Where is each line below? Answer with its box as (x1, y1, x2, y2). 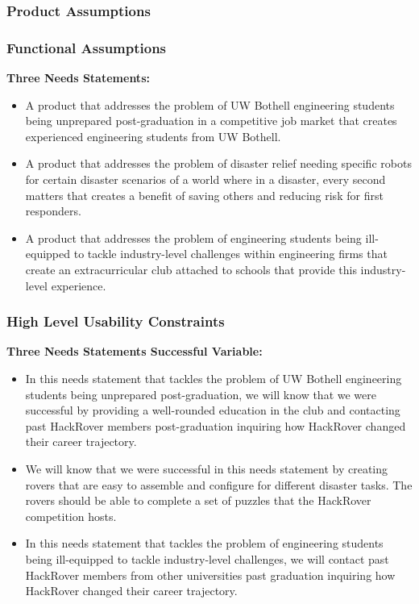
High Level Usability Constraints (6, 311, 225, 331)
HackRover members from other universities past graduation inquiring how (25, 566, 396, 583)
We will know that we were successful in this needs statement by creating (25, 460, 388, 477)
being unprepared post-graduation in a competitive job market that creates (25, 112, 397, 129)
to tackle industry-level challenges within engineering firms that (73, 245, 388, 262)
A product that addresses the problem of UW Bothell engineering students (25, 96, 395, 113)
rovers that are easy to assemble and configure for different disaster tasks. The (25, 476, 413, 493)
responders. (25, 202, 81, 219)
